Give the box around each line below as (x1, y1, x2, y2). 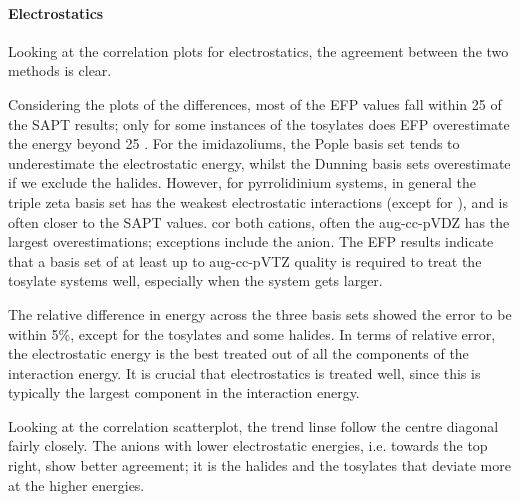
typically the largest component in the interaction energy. (8, 382, 360, 403)
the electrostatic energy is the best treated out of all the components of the (8, 343, 469, 364)
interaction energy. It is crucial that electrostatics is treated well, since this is (8, 362, 481, 383)
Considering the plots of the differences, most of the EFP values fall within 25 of (8, 93, 502, 114)
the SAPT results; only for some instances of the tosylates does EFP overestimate (8, 113, 510, 134)
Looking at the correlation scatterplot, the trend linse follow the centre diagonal (8, 415, 499, 436)
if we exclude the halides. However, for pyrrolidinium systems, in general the (8, 172, 476, 193)
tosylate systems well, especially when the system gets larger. (8, 270, 383, 291)
